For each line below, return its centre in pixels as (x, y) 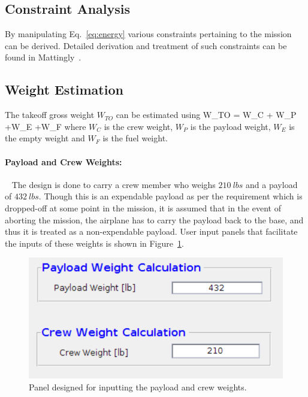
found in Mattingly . (43, 57)
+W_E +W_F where (46, 126)
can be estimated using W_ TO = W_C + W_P (206, 115)
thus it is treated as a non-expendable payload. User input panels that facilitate (151, 231)
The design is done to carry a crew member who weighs (114, 184)
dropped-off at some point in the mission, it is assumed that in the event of (143, 207)
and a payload (272, 184)
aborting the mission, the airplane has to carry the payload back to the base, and (154, 219)
